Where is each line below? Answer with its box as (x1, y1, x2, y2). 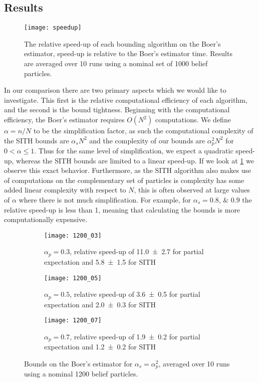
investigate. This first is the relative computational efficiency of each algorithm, (4, 94, 247, 105)
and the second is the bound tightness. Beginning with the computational (4, 104, 230, 115)
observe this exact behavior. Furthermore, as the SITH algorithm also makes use (4, 165, 251, 175)
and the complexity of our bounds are (89, 135, 205, 145)
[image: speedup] (24, 24, 82, 32)
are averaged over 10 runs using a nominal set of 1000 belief (24, 58, 208, 69)
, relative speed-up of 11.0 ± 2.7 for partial (70, 246, 204, 257)
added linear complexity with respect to (4, 184, 126, 195)
